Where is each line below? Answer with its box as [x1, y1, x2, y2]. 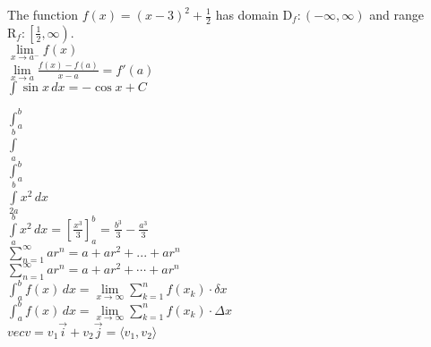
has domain [215, 5, 279, 23]
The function [7, 5, 78, 23]
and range [369, 5, 424, 23]
